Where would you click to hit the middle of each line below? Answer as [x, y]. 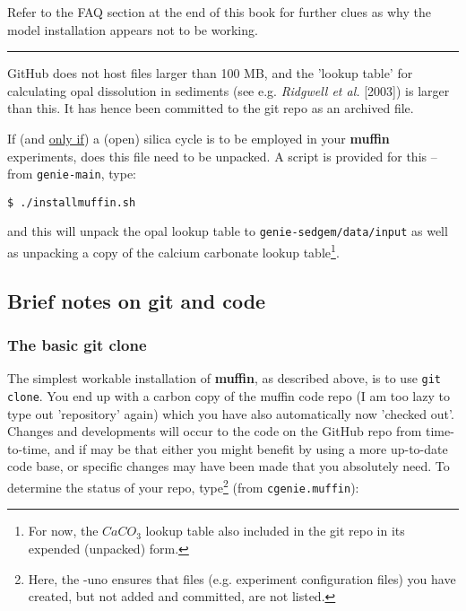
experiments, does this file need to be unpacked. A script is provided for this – [222, 156]
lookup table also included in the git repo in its [275, 531]
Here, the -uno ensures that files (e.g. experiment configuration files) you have [242, 578]
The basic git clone [77, 345]
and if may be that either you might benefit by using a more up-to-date [251, 448]
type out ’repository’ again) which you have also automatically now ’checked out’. [231, 413]
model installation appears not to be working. [133, 29]
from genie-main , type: [72, 174]
